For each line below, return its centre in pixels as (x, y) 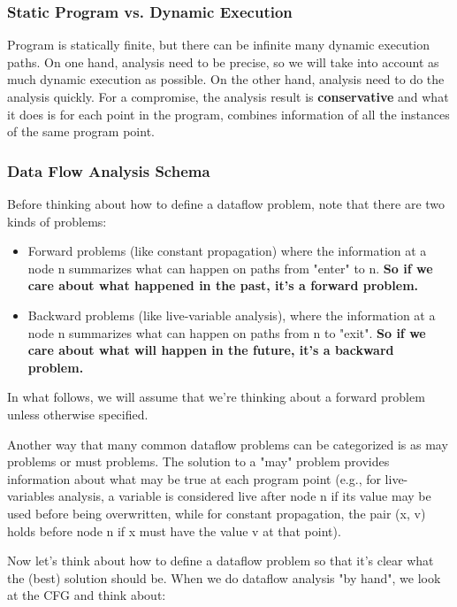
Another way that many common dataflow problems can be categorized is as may (228, 444)
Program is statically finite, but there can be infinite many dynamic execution (219, 45)
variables (31, 496)
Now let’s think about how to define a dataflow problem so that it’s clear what (221, 561)
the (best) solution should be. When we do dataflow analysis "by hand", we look (224, 577)
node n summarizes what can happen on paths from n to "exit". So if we (227, 332)
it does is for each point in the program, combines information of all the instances (228, 114)
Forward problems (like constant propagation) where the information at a (227, 251)
